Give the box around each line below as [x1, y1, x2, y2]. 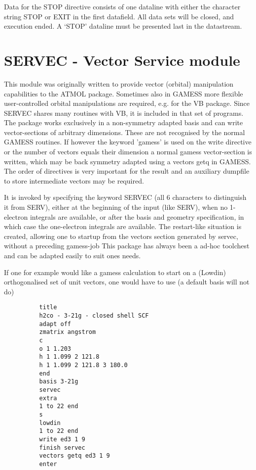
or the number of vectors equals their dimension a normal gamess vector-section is [4, 146, 252, 157]
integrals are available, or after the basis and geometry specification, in [30, 211, 244, 222]
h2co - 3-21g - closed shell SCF [39, 312, 149, 320]
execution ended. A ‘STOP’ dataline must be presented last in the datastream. [4, 21, 242, 31]
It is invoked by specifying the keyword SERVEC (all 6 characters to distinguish [4, 192, 247, 202]
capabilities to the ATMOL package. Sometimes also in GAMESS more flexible [4, 88, 243, 98]
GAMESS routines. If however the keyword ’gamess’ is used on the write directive [4, 137, 252, 147]
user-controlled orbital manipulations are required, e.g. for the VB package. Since [4, 98, 250, 108]
